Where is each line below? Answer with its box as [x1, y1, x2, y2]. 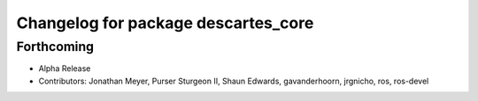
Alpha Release [38, 63, 91, 74]
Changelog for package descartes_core [16, 13, 314, 32]
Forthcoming [16, 39, 95, 54]
